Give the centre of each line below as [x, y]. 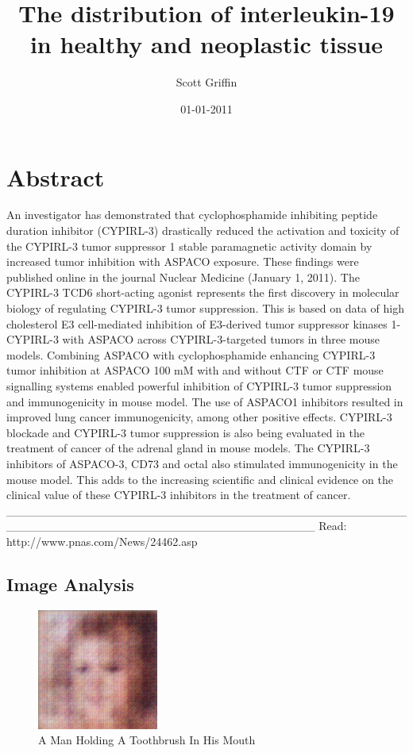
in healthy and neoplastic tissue [206, 44]
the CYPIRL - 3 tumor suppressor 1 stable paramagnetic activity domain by [189, 246]
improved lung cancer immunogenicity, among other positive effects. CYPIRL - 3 [199, 417]
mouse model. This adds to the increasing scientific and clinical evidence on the [200, 479]
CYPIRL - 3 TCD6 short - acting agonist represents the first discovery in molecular [203, 292]
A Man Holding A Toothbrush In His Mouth [147, 740]
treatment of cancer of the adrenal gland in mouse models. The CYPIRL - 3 [188, 448]
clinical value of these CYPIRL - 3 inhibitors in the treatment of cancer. [179, 495]
